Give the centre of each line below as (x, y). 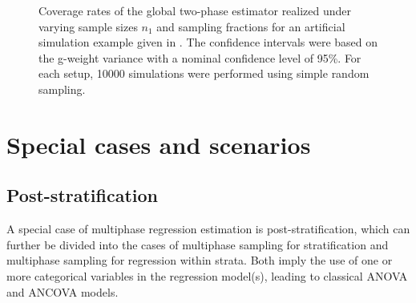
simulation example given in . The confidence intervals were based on (208, 42)
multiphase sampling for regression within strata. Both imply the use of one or (200, 260)
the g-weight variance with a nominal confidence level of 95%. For (200, 57)
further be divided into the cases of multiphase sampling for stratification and (198, 244)
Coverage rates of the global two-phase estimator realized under (195, 10)
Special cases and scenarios (159, 144)
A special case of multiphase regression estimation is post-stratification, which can (208, 229)
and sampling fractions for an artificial (251, 26)
